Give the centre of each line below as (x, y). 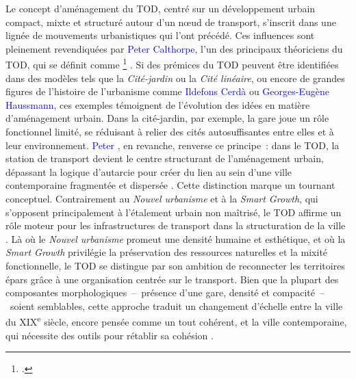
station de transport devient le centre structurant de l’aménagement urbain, (165, 158)
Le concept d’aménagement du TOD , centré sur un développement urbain (161, 8)
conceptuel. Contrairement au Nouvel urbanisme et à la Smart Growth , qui (162, 198)
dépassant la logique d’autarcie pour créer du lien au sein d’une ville (149, 171)
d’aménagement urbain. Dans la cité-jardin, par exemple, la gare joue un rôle (167, 118)
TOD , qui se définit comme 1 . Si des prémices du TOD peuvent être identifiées (172, 64)
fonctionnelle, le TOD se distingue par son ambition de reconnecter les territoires (175, 265)
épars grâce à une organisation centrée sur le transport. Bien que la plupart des (172, 279)
